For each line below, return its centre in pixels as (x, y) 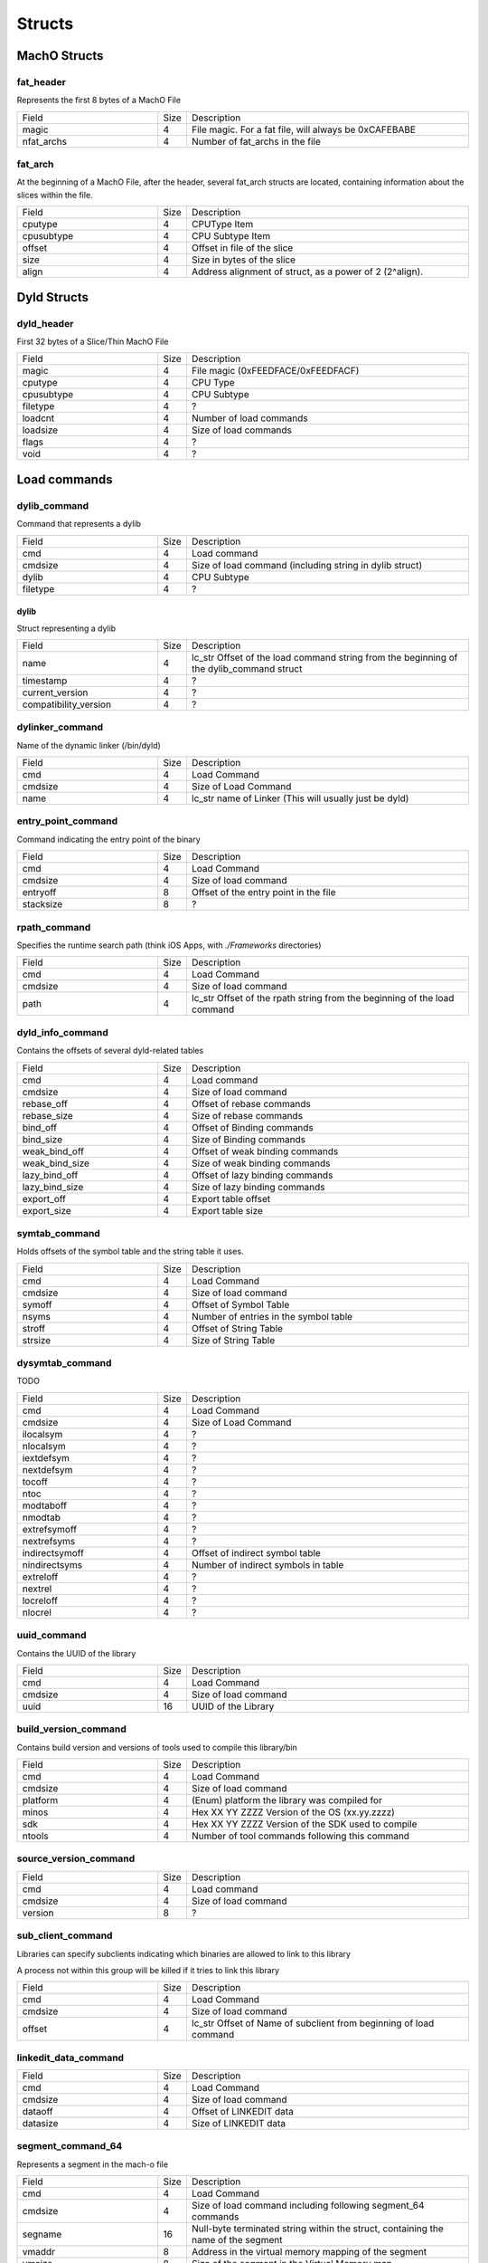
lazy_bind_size (53, 1187)
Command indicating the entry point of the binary (108, 839)
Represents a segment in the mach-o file (93, 2164)
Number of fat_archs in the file (256, 141)
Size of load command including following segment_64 (308, 2206)
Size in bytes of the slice (244, 260)
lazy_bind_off (50, 1175)
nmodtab (41, 1517)
